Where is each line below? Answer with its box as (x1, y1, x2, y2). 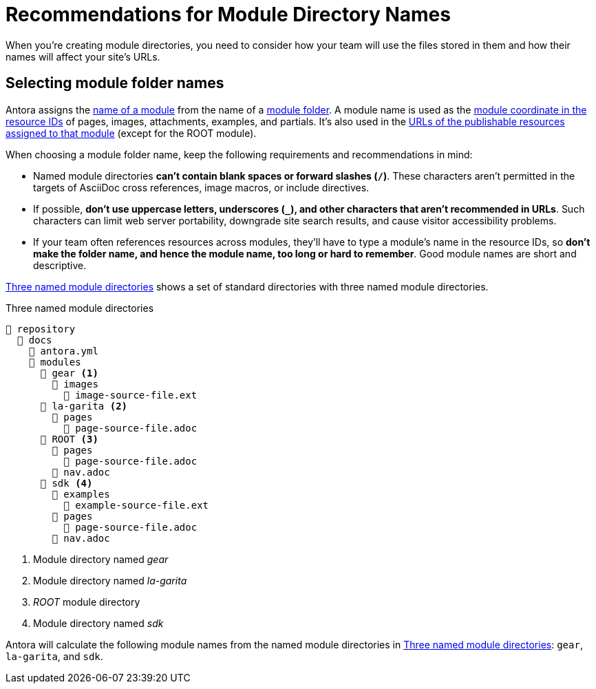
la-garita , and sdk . (6, 650, 103, 662)
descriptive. (33, 259, 87, 271)
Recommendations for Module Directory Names (6, 3, 451, 26)
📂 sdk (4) (40, 477, 93, 489)
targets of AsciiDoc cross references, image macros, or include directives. (33, 181, 370, 193)
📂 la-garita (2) (40, 400, 128, 412)
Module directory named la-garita (33, 574, 187, 586)
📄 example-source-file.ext (63, 499, 209, 511)
